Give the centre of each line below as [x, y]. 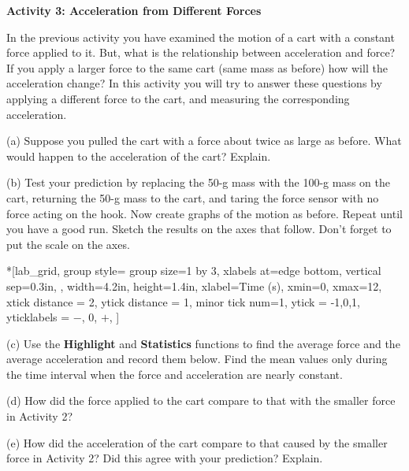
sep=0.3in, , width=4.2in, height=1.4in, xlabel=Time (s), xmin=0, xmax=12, [194, 286]
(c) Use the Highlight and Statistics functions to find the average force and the [203, 343]
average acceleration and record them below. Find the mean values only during [197, 359]
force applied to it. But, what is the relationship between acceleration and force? [201, 52]
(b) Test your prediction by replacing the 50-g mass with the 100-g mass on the [198, 182]
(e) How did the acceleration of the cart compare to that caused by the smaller [197, 442]
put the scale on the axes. [68, 244]
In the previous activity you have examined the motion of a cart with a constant [201, 37]
